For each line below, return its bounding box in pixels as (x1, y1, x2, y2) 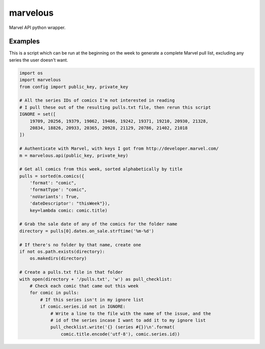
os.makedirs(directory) (29, 256, 87, 261)
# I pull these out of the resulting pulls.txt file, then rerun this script (19, 105, 211, 110)
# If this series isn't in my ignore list (40, 297, 144, 302)
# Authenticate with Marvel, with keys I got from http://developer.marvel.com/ (19, 146, 219, 152)
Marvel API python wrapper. (9, 25, 66, 30)
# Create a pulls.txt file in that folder (19, 269, 123, 275)
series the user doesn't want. (9, 57, 68, 63)
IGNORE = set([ (19, 111, 56, 117)
